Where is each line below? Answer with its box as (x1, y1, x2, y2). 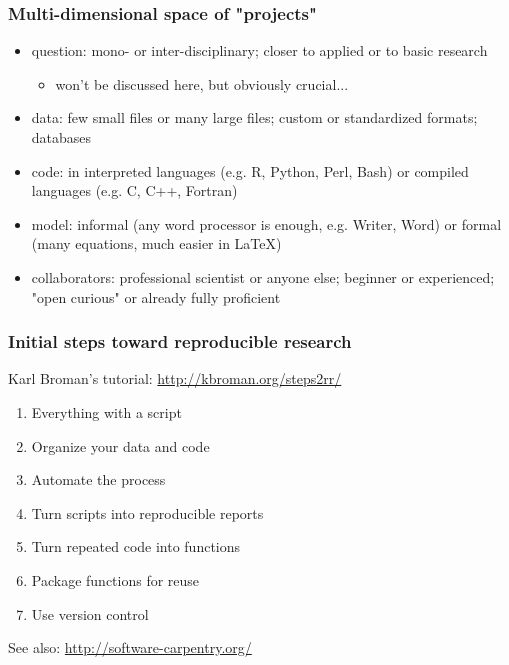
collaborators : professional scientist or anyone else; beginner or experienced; (31, 266, 495, 287)
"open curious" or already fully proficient (31, 286, 281, 307)
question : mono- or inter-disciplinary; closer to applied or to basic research (31, 40, 488, 61)
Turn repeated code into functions (31, 536, 241, 557)
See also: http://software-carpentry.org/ (8, 637, 252, 658)
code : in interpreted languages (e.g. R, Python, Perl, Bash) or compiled (31, 160, 469, 181)
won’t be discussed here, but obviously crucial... (55, 73, 349, 94)
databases (31, 127, 92, 147)
